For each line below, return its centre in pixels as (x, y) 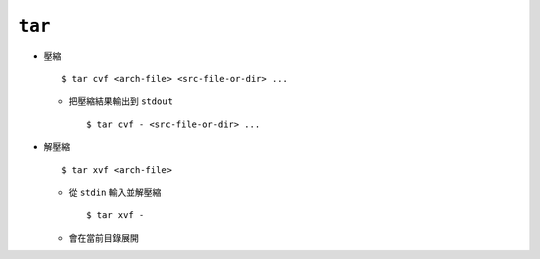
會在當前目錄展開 (103, 237)
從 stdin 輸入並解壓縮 (115, 192)
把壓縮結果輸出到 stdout (121, 101)
